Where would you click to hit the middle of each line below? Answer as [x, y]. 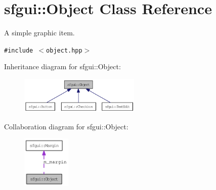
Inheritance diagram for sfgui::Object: [62, 66]
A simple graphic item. [39, 33]
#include [19, 50]
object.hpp [64, 50]
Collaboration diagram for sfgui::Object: [66, 126]
